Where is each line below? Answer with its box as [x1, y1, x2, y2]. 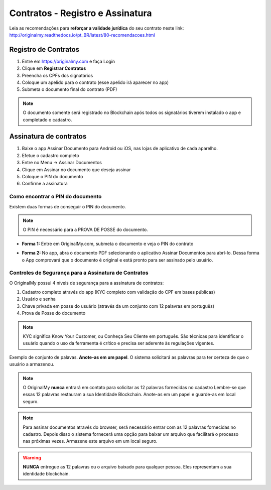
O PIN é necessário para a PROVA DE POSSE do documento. [23, 226, 148, 233]
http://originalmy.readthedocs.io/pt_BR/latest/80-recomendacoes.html [9, 32, 155, 38]
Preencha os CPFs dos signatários [22, 72, 93, 78]
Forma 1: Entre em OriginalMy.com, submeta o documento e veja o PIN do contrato [22, 240, 194, 247]
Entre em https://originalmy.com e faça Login [22, 58, 115, 64]
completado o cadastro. [23, 116, 72, 122]
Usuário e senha [22, 296, 56, 302]
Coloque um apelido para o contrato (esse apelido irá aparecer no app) [22, 79, 169, 85]
